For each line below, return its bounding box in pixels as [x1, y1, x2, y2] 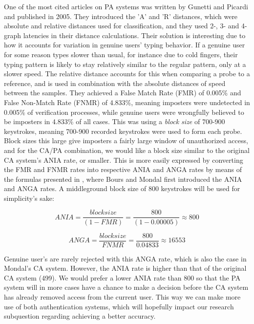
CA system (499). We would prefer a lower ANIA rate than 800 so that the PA [4, 272, 241, 282]
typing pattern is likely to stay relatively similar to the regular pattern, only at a [4, 59, 246, 69]
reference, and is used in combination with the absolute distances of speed [4, 78, 226, 88]
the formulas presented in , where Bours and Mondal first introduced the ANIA [4, 173, 242, 184]
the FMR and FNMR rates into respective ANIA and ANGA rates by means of [4, 164, 242, 174]
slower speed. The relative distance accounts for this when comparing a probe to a [4, 68, 250, 79]
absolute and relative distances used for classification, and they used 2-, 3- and [4, 21, 239, 31]
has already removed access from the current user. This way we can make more [4, 291, 241, 302]
